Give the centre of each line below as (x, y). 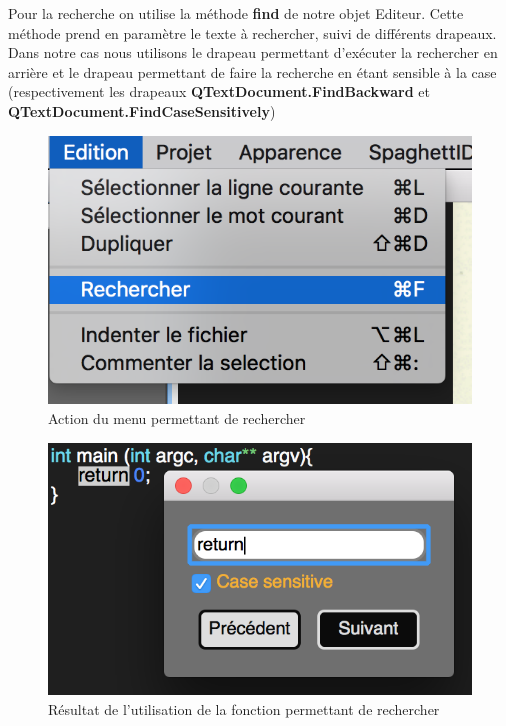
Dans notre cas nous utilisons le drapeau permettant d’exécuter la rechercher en (253, 52)
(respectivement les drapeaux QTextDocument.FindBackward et (219, 91)
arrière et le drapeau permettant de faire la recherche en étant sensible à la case (252, 71)
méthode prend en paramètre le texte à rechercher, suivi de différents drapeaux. (252, 32)
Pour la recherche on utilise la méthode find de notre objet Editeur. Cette (236, 13)
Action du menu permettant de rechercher (177, 418)
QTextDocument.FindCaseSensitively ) (142, 110)
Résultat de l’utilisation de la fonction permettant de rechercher (244, 708)
